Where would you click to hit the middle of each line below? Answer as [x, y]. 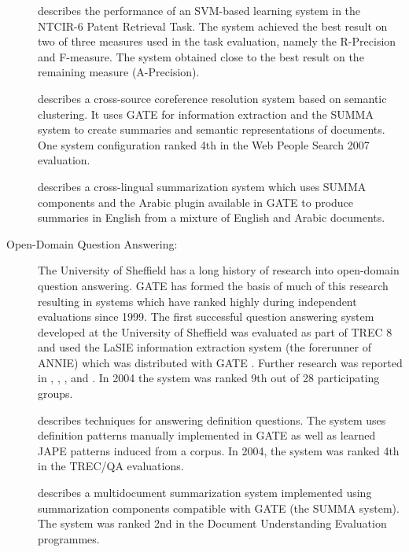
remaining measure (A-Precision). [119, 72]
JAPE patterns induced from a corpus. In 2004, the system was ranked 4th [219, 450]
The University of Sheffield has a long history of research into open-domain [219, 270]
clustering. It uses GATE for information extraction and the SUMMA [206, 114]
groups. [55, 394]
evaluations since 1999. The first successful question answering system [206, 316]
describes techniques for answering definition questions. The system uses [212, 420]
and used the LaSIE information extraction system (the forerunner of [204, 347]
